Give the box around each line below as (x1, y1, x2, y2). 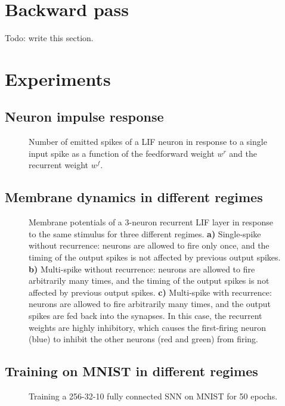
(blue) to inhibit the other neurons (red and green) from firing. (29, 333, 258, 345)
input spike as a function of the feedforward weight (29, 147, 215, 159)
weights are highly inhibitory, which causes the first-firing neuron (29, 321, 266, 333)
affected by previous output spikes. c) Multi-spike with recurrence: (29, 286, 272, 298)
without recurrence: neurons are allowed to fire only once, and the (29, 239, 269, 252)
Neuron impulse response (5, 107, 164, 126)
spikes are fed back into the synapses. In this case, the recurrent (29, 309, 262, 322)
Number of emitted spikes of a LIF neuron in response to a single (29, 135, 267, 148)
